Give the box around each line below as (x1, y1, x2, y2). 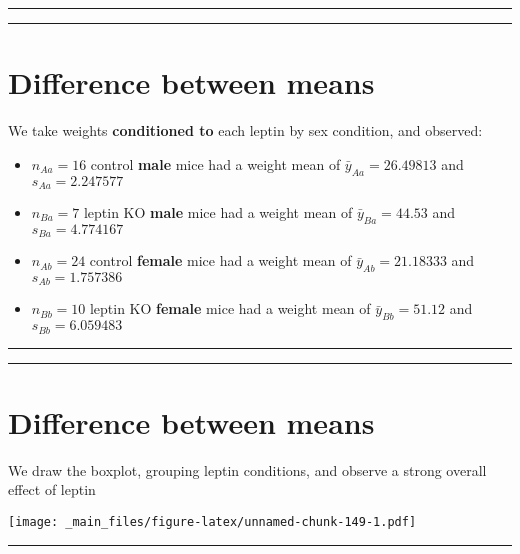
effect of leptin (8, 479, 96, 500)
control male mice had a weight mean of (90, 153, 341, 174)
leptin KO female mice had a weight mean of (89, 298, 371, 319)
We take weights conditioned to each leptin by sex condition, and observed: (8, 120, 483, 141)
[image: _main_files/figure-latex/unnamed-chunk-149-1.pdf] (8, 515, 417, 530)
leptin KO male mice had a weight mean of (83, 201, 353, 222)
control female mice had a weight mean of (89, 250, 352, 271)
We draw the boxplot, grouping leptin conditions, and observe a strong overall (8, 459, 487, 480)
